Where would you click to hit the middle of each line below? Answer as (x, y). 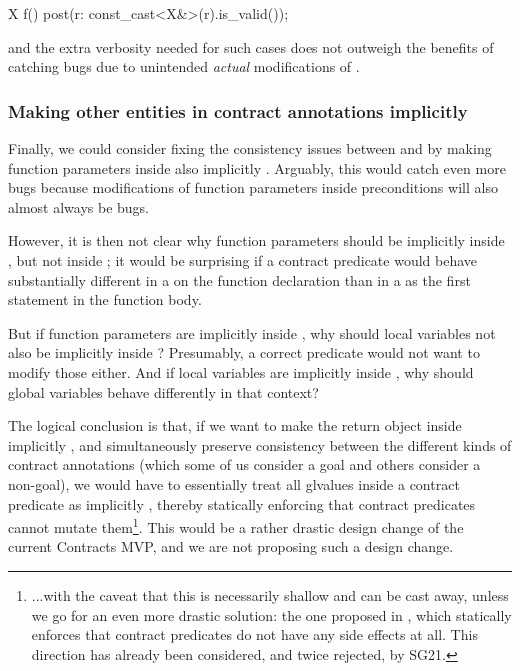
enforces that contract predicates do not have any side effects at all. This (254, 634)
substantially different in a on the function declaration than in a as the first (239, 279)
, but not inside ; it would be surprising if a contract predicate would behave (243, 259)
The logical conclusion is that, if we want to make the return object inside (235, 425)
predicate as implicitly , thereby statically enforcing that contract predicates (242, 503)
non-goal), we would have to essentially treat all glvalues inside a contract (234, 483)
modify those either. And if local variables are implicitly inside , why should (241, 371)
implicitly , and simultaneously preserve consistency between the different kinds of (260, 444)
